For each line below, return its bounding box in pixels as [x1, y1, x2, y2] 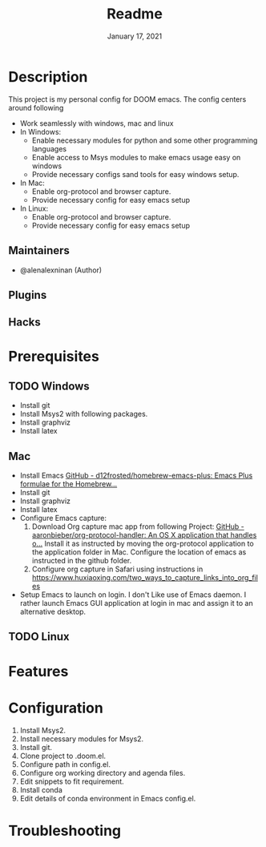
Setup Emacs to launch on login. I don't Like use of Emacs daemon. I [19, 590, 247, 599]
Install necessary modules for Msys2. [19, 734, 144, 744]
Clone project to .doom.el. [19, 751, 107, 760]
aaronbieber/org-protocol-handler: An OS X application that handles [31, 530, 257, 540]
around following [8, 103, 64, 112]
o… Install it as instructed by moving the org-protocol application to [31, 538, 254, 549]
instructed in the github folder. [31, 556, 132, 566]
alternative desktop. [19, 607, 87, 617]
